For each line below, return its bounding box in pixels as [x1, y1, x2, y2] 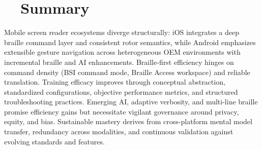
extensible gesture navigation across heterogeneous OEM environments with [4, 47, 241, 57]
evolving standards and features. [4, 136, 105, 146]
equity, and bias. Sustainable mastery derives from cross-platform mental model [4, 116, 252, 127]
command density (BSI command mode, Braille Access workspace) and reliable [4, 66, 250, 77]
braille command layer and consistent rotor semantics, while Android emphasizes [4, 36, 256, 47]
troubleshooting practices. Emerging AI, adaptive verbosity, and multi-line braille [4, 96, 258, 107]
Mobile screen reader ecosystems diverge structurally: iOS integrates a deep [4, 27, 239, 37]
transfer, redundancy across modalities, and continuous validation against [4, 126, 234, 137]
